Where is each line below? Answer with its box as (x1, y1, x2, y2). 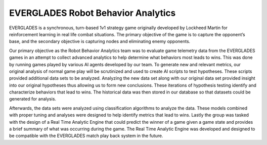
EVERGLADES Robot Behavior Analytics (9, 7, 176, 18)
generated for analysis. (9, 96, 56, 102)
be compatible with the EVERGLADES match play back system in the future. (9, 133, 163, 139)
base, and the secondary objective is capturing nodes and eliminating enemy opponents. (9, 39, 190, 45)
